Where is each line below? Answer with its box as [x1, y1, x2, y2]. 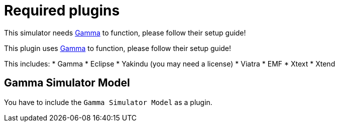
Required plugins [4, 2, 120, 19]
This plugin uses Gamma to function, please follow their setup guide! [4, 43, 232, 52]
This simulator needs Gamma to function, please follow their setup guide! [4, 28, 246, 37]
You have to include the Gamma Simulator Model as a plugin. [4, 97, 212, 106]
